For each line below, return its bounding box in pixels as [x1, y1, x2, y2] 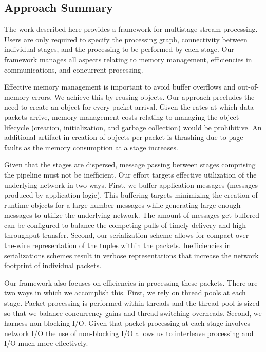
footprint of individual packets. [4, 260, 102, 271]
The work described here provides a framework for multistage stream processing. [4, 24, 258, 34]
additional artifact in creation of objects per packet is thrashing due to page [4, 132, 243, 143]
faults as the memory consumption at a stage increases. [4, 142, 178, 152]
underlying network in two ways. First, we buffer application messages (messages [4, 179, 258, 190]
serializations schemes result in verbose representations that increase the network [4, 250, 259, 260]
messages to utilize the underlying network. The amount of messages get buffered [4, 209, 260, 220]
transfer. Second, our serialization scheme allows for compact [42, 230, 234, 240]
